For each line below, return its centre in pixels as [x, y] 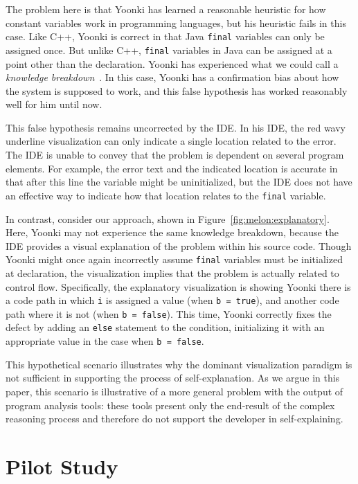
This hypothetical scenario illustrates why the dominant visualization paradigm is [179, 364]
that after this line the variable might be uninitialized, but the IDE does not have [179, 182]
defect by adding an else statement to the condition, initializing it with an [165, 327]
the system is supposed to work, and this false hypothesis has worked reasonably [177, 90]
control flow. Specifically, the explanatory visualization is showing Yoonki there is [178, 286]
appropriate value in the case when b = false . [105, 341]
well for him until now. [54, 104]
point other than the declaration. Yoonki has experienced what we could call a [172, 63]
